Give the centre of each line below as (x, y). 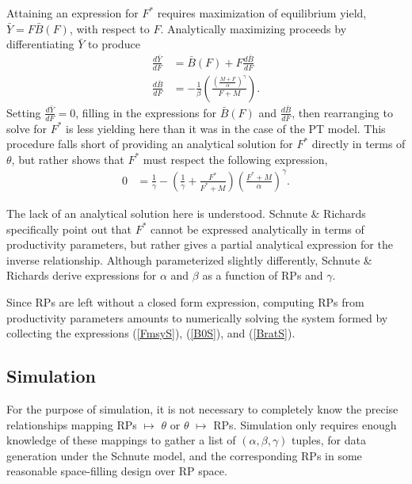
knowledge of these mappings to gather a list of (121, 440)
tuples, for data (329, 440)
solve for (27, 128)
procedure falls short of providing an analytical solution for (150, 144)
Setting (24, 112)
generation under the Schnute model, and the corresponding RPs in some (184, 455)
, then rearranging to (342, 112)
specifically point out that (69, 229)
